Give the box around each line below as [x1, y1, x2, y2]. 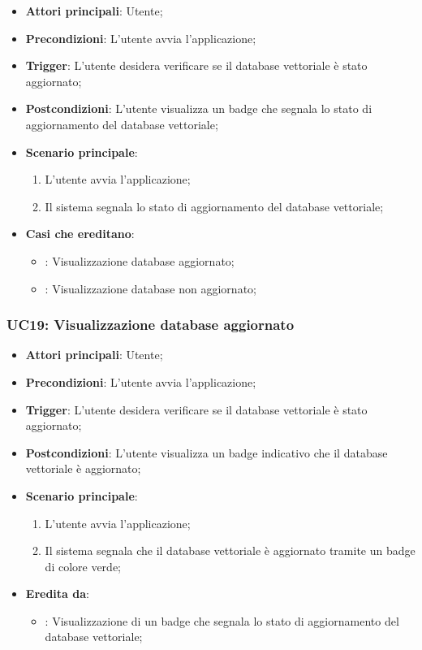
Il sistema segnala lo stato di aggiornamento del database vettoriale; [45, 197, 384, 214]
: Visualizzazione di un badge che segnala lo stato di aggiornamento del [45, 612, 399, 629]
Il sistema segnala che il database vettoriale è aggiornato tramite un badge [45, 542, 416, 559]
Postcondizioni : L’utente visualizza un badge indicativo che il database [25, 444, 388, 461]
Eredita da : [25, 585, 89, 602]
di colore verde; [45, 557, 122, 574]
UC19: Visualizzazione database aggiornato [6, 314, 295, 335]
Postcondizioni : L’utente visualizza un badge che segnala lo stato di [25, 100, 372, 117]
